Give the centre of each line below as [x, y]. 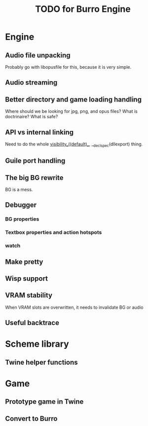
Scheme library [37, 344]
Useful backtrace [32, 323]
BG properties [22, 219]
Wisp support [27, 278]
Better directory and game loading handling [74, 99]
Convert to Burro [31, 418]
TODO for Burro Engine [83, 9]
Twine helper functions [41, 362]
